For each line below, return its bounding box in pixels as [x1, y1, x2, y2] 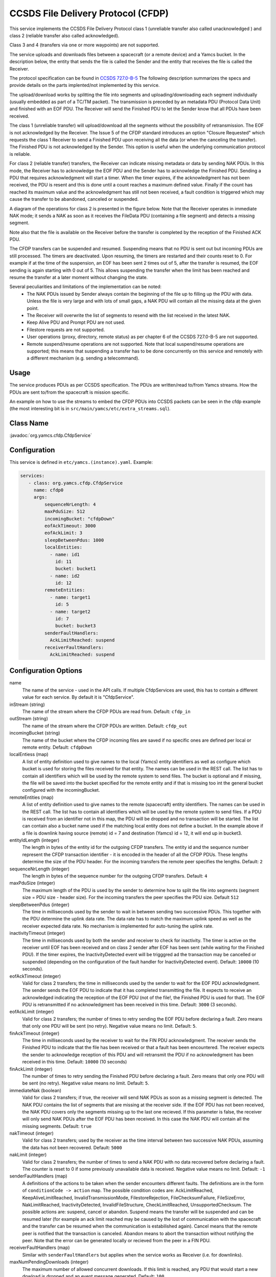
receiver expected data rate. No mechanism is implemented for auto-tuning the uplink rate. [22, 923, 214, 929]
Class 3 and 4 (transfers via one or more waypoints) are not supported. [9, 42, 159, 48]
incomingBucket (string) [9, 730, 60, 736]
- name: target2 [50, 608, 90, 614]
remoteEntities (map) [9, 794, 54, 800]
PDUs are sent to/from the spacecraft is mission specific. [9, 389, 130, 395]
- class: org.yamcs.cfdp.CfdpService [28, 480, 123, 486]
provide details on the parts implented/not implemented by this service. [9, 82, 160, 88]
